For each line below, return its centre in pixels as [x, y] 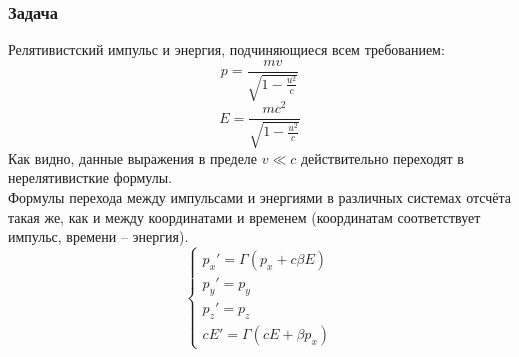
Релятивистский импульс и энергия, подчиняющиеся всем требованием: [226, 49]
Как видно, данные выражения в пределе [133, 157]
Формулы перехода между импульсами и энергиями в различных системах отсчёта [260, 196]
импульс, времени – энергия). [98, 236]
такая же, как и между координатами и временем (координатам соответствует [244, 216]
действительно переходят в [382, 157]
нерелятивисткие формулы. [90, 177]
